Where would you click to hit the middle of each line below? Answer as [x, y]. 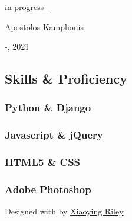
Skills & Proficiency [66, 79]
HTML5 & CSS [43, 162]
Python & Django [48, 108]
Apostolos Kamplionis [44, 26]
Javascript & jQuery [54, 135]
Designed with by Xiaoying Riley [64, 211]
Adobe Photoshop [48, 189]
